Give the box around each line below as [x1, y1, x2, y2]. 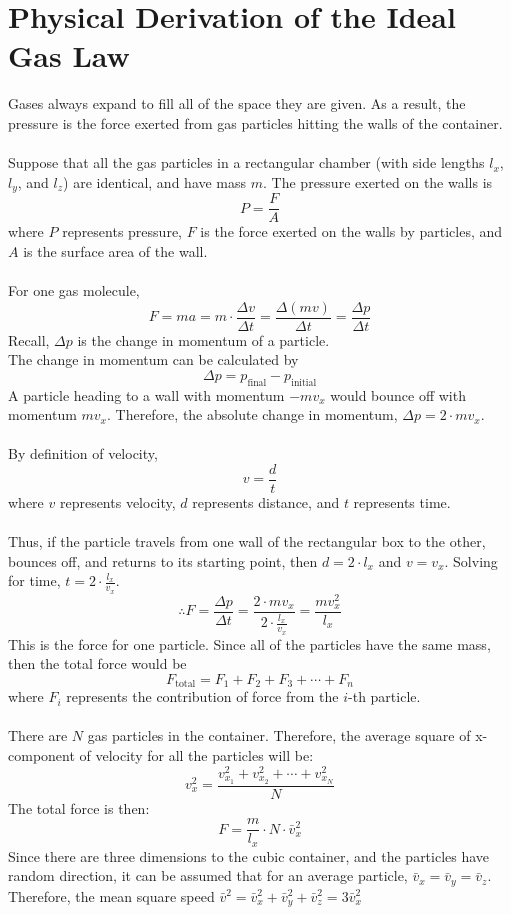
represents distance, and [192, 492, 340, 513]
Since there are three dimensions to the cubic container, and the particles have [8, 845, 490, 866]
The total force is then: [8, 797, 150, 818]
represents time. [353, 492, 451, 513]
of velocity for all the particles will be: [79, 745, 314, 766]
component [8, 745, 75, 766]
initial [291, 377, 317, 388]
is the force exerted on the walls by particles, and [200, 221, 503, 242]
